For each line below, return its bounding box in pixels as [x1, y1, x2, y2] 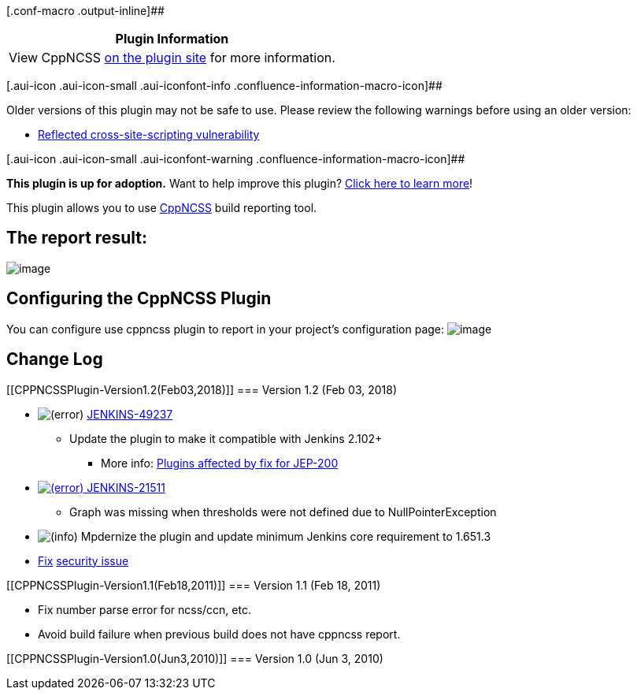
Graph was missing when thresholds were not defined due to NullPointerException [69, 504, 497, 519]
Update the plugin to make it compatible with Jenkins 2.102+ [69, 431, 383, 445]
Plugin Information [115, 31, 229, 47]
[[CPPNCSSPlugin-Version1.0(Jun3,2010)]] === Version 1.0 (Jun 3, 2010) [6, 651, 383, 665]
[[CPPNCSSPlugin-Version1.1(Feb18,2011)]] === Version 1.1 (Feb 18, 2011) [6, 578, 381, 592]
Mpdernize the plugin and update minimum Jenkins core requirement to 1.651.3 [80, 529, 491, 543]
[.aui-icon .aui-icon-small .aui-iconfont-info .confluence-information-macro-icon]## [6, 79, 443, 92]
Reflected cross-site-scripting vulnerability [38, 128, 260, 141]
